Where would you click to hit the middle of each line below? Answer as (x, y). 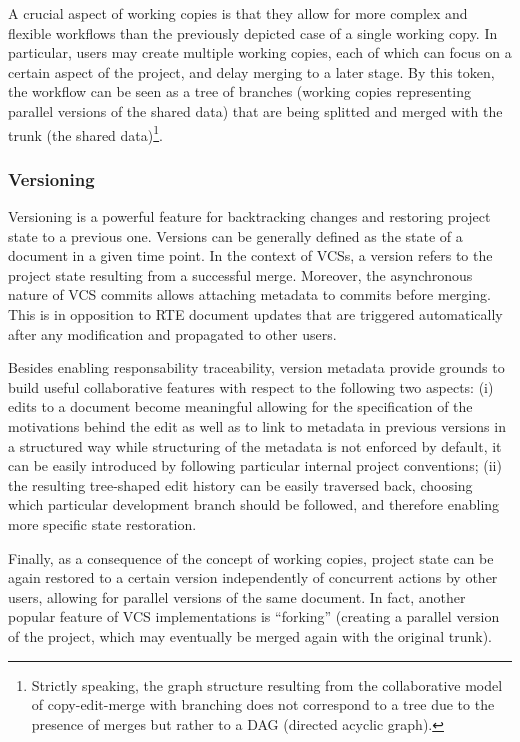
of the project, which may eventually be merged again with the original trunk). (250, 635)
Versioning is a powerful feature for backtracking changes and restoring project (249, 216)
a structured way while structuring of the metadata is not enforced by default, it (255, 445)
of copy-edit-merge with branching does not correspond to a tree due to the (263, 704)
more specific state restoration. (102, 523)
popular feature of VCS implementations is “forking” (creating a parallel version (254, 616)
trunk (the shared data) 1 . (85, 133)
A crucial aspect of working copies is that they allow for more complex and (238, 13)
